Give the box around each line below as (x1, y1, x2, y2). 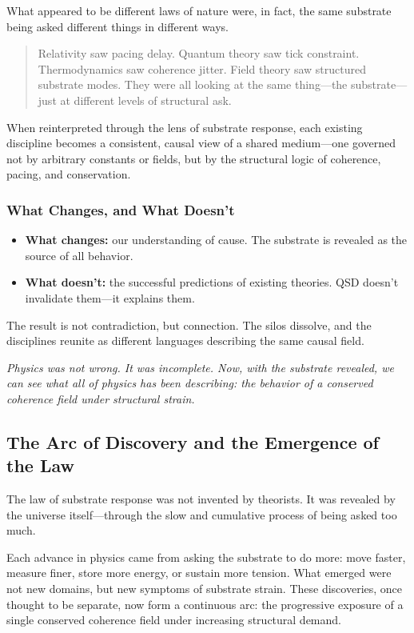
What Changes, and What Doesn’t (6, 199, 235, 219)
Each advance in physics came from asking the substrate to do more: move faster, (6, 548, 406, 565)
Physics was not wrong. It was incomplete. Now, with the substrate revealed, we (6, 359, 394, 375)
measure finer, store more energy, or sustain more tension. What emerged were (6, 564, 392, 581)
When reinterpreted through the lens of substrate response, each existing (6, 118, 363, 135)
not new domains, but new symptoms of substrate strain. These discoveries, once (6, 580, 403, 597)
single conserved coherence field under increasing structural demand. (6, 611, 341, 628)
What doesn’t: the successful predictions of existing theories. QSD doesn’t (25, 274, 399, 290)
